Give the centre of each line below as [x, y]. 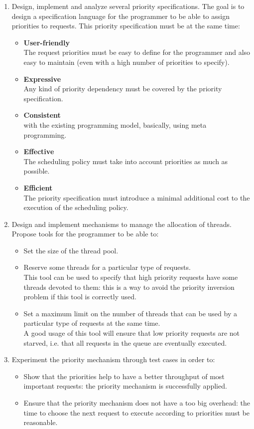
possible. [37, 171]
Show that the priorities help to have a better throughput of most [124, 376]
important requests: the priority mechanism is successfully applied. [125, 386]
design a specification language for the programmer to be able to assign [121, 16]
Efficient [38, 187]
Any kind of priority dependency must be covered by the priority [123, 89]
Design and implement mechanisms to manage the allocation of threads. [122, 224]
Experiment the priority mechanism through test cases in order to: [113, 359]
